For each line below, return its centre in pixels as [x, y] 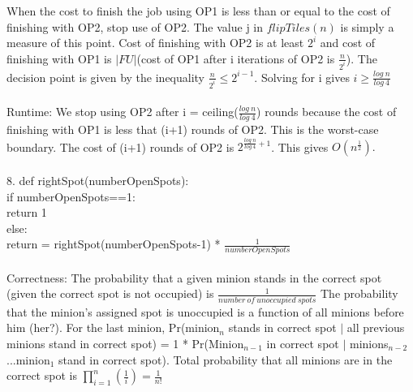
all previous [376, 327]
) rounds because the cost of [327, 112]
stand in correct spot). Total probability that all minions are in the [226, 359]
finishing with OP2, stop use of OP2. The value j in [135, 26]
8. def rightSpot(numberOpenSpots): [98, 181]
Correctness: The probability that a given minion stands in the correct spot [194, 277]
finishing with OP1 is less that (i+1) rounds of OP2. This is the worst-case [193, 129]
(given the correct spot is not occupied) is [110, 293]
